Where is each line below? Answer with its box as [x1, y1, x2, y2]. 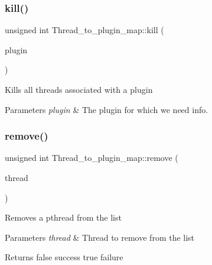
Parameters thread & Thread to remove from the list [5, 231, 195, 243]
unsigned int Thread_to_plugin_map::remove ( [5, 151, 178, 164]
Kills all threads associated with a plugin [5, 83, 153, 95]
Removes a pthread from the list [5, 211, 122, 224]
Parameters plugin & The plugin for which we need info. [5, 103, 208, 115]
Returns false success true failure [5, 251, 123, 263]
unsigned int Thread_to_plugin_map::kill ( [5, 24, 164, 36]
